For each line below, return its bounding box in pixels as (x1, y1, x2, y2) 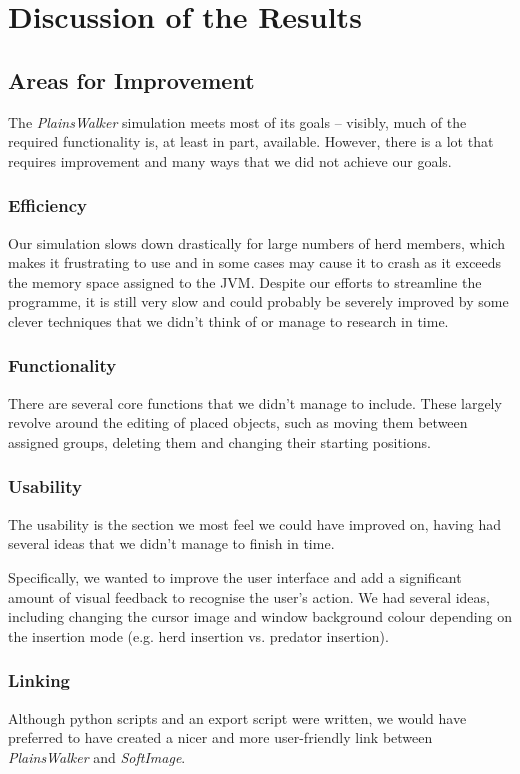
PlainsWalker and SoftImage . (8, 746, 186, 767)
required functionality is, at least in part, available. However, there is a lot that (8, 131, 494, 152)
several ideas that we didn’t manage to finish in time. (8, 533, 335, 554)
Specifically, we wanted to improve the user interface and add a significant (8, 566, 462, 587)
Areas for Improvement (8, 64, 255, 95)
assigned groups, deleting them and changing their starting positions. (8, 431, 431, 452)
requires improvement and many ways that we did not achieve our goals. (8, 150, 452, 171)
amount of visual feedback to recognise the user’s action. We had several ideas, (8, 586, 490, 607)
